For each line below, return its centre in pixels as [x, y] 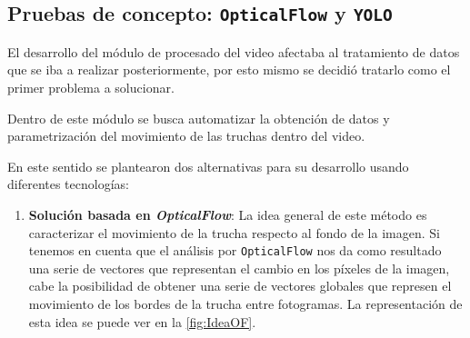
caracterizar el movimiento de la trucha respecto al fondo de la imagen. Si [234, 232]
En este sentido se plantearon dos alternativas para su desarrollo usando [208, 166]
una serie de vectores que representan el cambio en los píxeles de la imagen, [239, 268]
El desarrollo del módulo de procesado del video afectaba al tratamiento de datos [234, 51]
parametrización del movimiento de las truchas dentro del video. [186, 136]
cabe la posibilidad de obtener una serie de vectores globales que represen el [240, 286]
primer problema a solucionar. [91, 87]
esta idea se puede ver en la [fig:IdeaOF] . [142, 321]
